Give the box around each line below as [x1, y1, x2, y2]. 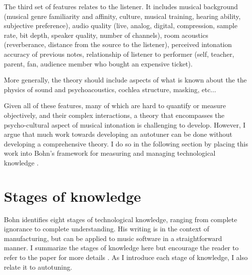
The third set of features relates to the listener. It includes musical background [4, 1, 238, 11]
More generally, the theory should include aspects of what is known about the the [4, 75, 247, 85]
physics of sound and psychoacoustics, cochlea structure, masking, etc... [4, 84, 216, 94]
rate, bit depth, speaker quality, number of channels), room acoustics [4, 30, 208, 40]
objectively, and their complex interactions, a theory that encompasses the [4, 110, 225, 120]
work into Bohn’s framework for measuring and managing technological [4, 148, 216, 158]
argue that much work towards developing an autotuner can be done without [4, 129, 233, 139]
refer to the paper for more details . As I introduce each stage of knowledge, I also [4, 252, 248, 262]
